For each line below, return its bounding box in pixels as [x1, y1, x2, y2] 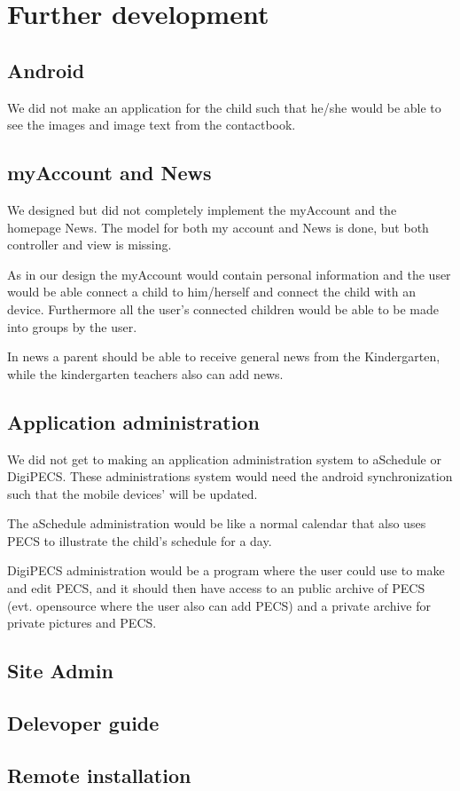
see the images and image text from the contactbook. [7, 115, 296, 134]
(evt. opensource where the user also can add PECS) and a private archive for [7, 596, 432, 614]
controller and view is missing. [7, 235, 172, 254]
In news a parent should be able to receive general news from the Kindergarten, [7, 347, 441, 366]
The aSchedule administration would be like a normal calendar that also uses [7, 514, 426, 533]
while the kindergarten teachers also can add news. [7, 364, 284, 383]
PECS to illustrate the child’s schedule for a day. [7, 531, 272, 550]
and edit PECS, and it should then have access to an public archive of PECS [7, 579, 425, 597]
